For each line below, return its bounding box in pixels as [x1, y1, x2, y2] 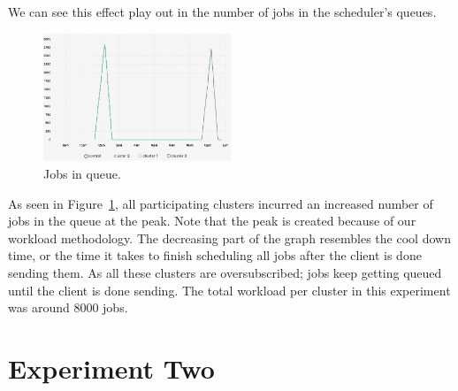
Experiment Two [8, 349, 215, 386]
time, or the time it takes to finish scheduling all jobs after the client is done [8, 246, 422, 264]
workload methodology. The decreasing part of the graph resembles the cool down [8, 228, 451, 247]
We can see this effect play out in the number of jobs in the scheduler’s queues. [8, 3, 437, 20]
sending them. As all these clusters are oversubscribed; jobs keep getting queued [8, 263, 442, 281]
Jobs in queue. [43, 164, 121, 182]
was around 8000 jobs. [8, 298, 128, 317]
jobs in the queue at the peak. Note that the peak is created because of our [8, 211, 416, 230]
